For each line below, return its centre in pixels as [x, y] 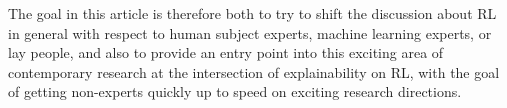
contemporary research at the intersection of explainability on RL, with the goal [254, 71]
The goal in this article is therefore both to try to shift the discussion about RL [252, 13]
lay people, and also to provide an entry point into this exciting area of [226, 52]
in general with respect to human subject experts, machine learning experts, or [250, 32]
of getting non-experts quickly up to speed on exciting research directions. [235, 91]
